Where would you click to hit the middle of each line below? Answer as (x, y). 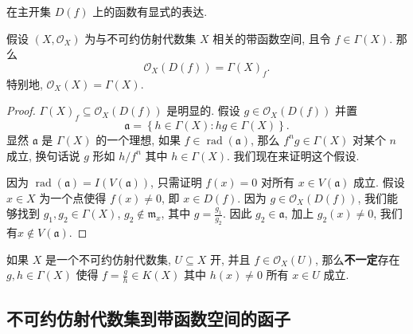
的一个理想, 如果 (138, 139)
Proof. (21, 110)
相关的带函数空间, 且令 (272, 38)
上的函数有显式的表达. (150, 11)
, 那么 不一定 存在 (357, 259)
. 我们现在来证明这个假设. (293, 155)
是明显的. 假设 (203, 110)
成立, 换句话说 (43, 155)
